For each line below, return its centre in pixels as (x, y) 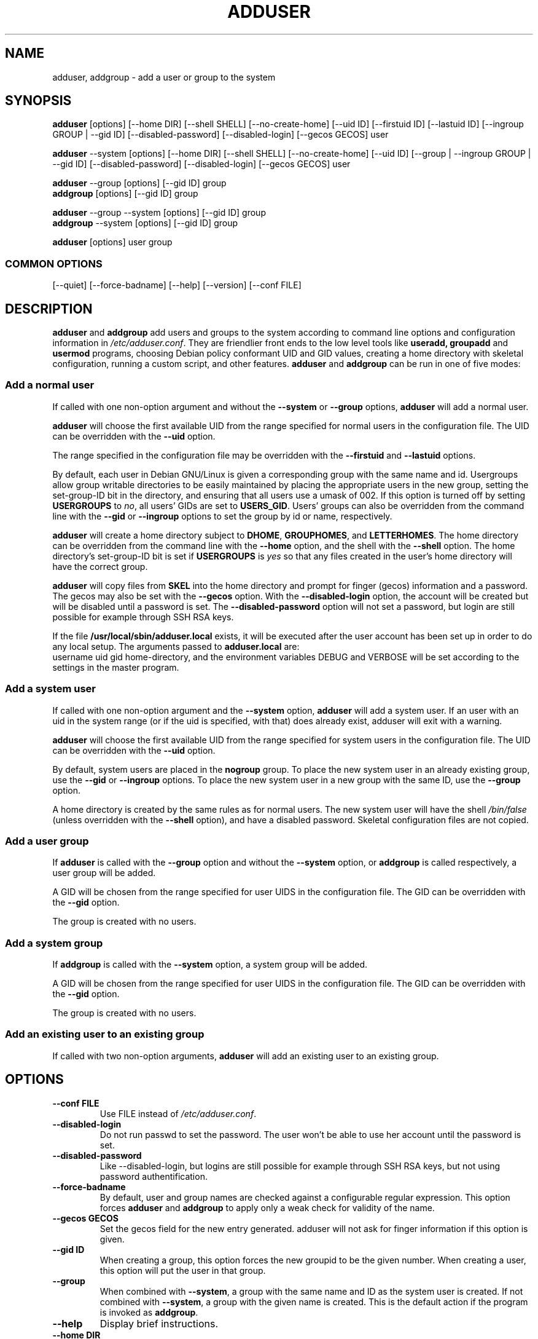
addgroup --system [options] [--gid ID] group (145, 223)
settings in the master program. (116, 667)
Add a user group (47, 841)
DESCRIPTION (49, 309)
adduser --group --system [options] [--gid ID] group (159, 213)
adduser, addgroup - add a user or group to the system (164, 77)
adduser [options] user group (112, 242)
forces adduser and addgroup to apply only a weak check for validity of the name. (267, 1207)
